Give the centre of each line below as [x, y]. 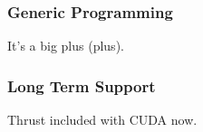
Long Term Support [82, 85]
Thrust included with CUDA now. [102, 120]
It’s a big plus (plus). [66, 46]
